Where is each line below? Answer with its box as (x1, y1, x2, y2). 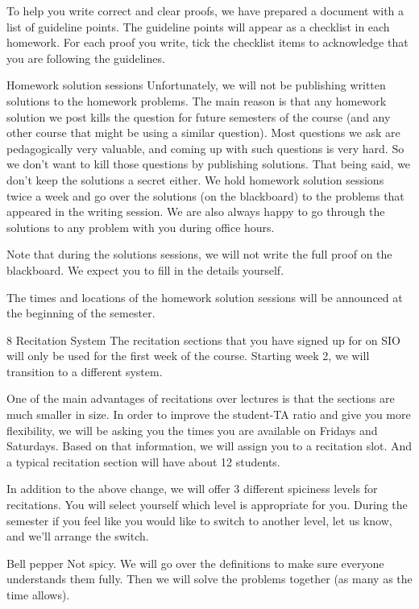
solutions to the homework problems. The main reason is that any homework (6, 92, 387, 109)
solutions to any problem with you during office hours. (6, 218, 275, 235)
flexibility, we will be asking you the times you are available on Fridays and (6, 421, 378, 438)
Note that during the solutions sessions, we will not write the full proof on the (6, 246, 392, 263)
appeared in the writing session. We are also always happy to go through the (6, 203, 385, 220)
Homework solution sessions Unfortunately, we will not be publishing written (6, 77, 386, 93)
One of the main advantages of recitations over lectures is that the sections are (6, 390, 395, 407)
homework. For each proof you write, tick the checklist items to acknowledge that (6, 34, 409, 51)
